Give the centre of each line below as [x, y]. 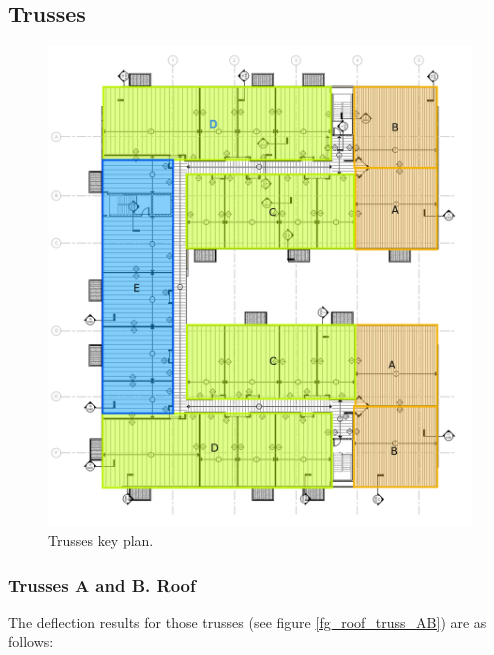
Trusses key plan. [101, 540]
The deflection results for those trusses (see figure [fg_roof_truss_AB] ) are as [247, 621]
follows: [31, 641]
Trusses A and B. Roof [102, 584]
